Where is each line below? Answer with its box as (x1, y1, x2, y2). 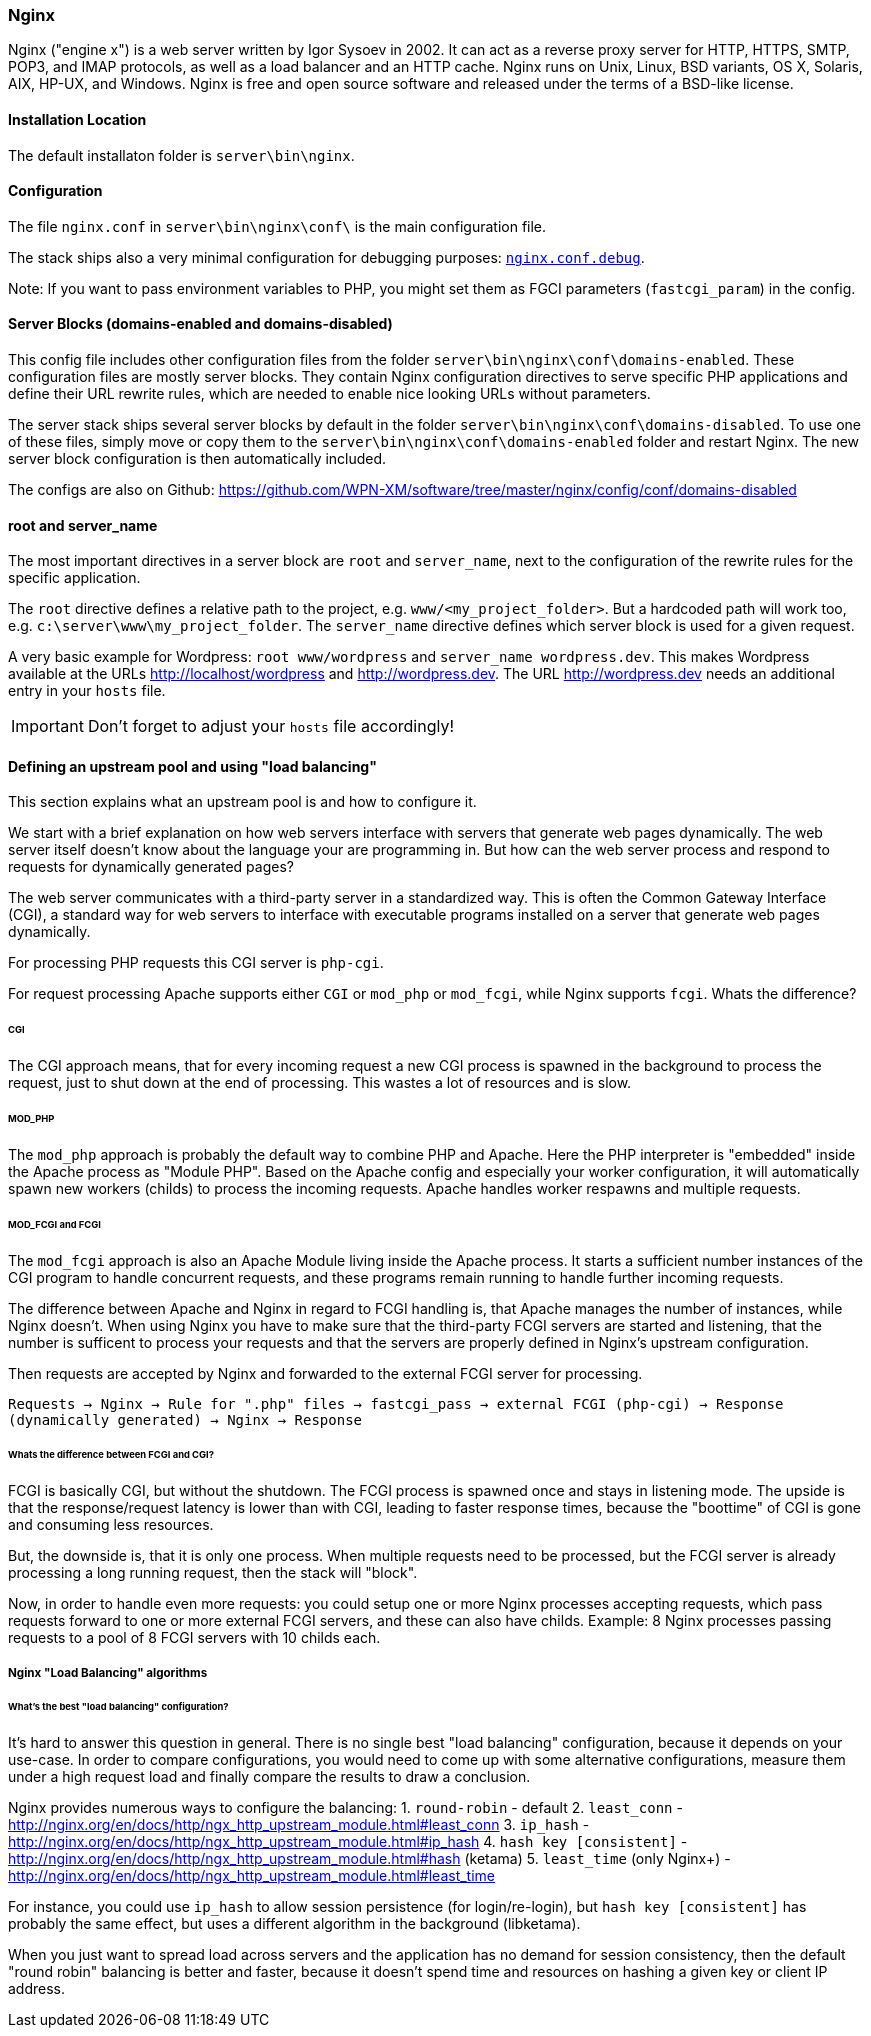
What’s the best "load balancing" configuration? (8, 1701, 229, 1713)
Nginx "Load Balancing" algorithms (8, 1665, 208, 1680)
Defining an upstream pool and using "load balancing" (8, 757, 377, 775)
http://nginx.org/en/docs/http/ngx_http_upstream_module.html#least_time (8, 1867, 495, 1885)
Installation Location (8, 110, 147, 128)
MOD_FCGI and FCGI (8, 1218, 101, 1230)
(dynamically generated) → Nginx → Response (8, 1411, 363, 1428)
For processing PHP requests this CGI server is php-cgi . (8, 954, 384, 972)
